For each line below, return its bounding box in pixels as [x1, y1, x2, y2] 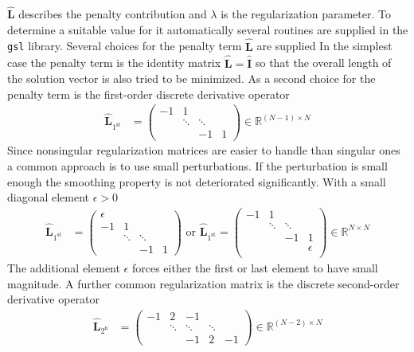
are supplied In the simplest [256, 37, 393, 54]
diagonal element [7, 189, 90, 205]
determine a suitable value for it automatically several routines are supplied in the [7, 21, 408, 37]
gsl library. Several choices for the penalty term [7, 37, 242, 54]
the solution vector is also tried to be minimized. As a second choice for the [7, 70, 376, 87]
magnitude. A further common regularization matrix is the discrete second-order [7, 275, 400, 291]
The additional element [7, 260, 120, 276]
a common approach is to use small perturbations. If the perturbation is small [7, 158, 388, 174]
